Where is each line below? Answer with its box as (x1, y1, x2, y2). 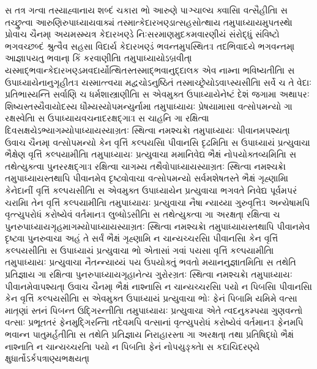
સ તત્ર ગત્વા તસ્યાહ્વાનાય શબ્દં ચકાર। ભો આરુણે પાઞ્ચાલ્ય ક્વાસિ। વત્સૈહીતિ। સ (5, 4, 288, 16)
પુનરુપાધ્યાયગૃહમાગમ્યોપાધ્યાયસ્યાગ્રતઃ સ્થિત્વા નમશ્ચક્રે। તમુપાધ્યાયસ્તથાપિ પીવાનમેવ (5, 219, 310, 232)
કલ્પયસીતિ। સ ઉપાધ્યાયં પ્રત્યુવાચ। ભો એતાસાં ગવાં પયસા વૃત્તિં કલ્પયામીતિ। (5, 243, 274, 256)
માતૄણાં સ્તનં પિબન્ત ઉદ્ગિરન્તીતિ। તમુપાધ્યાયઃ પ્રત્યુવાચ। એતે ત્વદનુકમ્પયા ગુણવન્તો (5, 303, 303, 316)
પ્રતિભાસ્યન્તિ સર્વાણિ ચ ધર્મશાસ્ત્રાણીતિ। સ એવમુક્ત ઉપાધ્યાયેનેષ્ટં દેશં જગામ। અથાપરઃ (5, 88, 310, 101)
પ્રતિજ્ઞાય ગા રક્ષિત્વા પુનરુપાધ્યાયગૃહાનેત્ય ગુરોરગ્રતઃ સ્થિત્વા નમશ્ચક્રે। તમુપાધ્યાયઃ (5, 268, 293, 281)
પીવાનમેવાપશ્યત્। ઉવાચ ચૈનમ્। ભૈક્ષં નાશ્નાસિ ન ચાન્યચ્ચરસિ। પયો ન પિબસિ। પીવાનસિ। (5, 280, 313, 292)
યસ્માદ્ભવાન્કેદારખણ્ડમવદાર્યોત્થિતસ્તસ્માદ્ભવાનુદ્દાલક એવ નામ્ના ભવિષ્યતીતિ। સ (5, 63, 295, 76)
